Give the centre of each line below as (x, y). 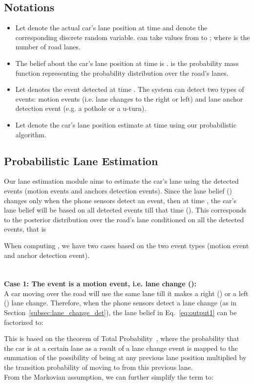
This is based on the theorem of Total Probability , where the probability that (122, 338)
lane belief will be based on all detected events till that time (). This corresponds (125, 210)
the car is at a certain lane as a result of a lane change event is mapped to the (121, 348)
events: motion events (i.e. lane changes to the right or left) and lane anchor (129, 98)
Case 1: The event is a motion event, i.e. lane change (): (100, 284)
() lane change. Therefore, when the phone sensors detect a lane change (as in (120, 303)
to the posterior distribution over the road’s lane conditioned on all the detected (124, 219)
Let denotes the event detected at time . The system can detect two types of (130, 89)
